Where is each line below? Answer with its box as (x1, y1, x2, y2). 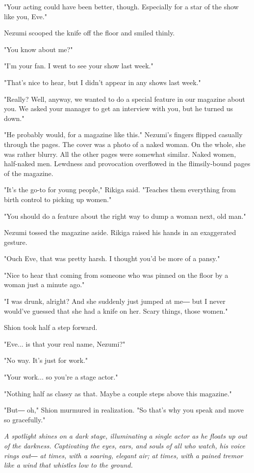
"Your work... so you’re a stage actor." (4, 372, 118, 382)
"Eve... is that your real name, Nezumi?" (4, 338, 126, 349)
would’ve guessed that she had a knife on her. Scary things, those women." (4, 305, 228, 316)
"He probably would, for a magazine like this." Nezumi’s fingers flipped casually (4, 129, 243, 140)
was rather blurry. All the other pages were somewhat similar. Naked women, (4, 148, 236, 159)
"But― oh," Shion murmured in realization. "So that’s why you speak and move (4, 405, 244, 415)
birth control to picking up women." (4, 194, 112, 204)
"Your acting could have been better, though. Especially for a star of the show (4, 1, 239, 11)
